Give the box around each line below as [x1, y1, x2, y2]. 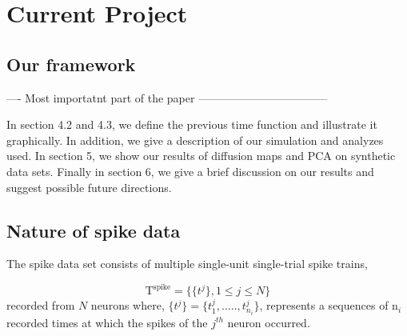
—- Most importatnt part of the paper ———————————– [6, 89, 328, 106]
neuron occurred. [227, 314, 310, 330]
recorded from [6, 297, 75, 314]
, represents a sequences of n [259, 297, 398, 314]
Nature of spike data [6, 218, 181, 242]
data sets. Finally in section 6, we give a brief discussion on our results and [6, 162, 374, 179]
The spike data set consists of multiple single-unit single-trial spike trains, [6, 255, 368, 272]
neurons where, [90, 297, 165, 314]
